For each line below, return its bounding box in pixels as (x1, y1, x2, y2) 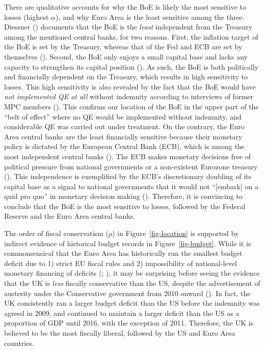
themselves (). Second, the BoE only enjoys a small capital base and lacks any (4, 51, 248, 62)
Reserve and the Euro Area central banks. (4, 211, 135, 221)
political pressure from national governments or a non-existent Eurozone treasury (4, 161, 258, 171)
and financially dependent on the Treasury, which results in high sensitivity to (4, 71, 248, 82)
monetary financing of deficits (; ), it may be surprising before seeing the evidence (4, 268, 260, 278)
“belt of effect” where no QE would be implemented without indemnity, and (4, 111, 242, 122)
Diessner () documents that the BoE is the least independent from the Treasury (4, 21, 253, 32)
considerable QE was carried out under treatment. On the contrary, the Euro (4, 121, 245, 132)
